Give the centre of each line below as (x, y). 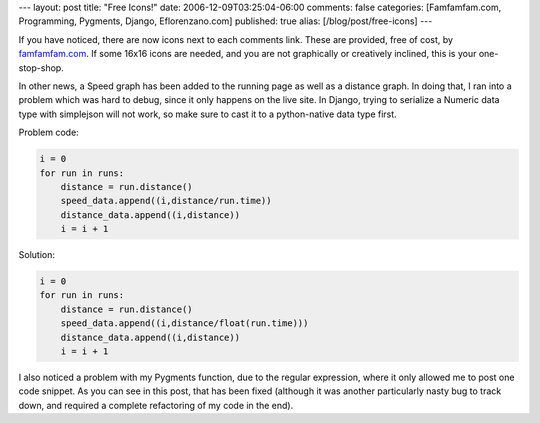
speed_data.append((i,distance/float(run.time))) (184, 323)
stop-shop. (41, 67)
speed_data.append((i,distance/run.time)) (166, 201)
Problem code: (48, 132)
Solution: (36, 255)
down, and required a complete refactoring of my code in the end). (156, 405)
